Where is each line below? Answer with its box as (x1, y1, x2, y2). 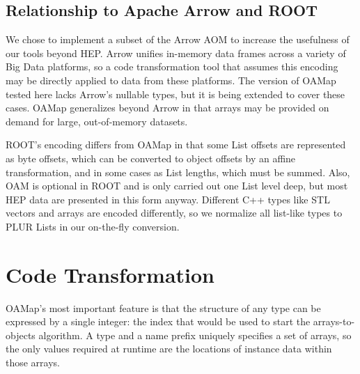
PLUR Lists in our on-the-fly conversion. (6, 219, 180, 233)
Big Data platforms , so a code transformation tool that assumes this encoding (6, 59, 338, 74)
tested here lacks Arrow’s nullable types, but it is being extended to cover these (6, 86, 345, 101)
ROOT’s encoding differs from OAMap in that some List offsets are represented (6, 137, 346, 152)
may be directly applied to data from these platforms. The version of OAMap (6, 72, 336, 87)
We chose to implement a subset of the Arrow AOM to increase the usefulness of (6, 32, 350, 47)
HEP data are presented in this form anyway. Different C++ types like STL (6, 192, 330, 206)
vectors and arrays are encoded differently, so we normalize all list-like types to (6, 205, 343, 220)
